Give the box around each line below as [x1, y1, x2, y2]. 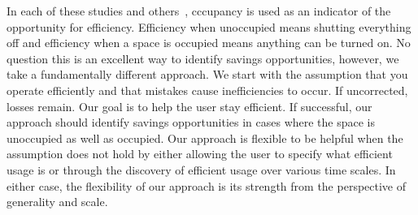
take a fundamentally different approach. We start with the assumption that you [7, 66, 408, 83]
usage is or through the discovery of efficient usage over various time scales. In [7, 161, 396, 178]
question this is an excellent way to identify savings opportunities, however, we [7, 49, 399, 67]
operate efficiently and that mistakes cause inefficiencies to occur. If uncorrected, [7, 81, 408, 98]
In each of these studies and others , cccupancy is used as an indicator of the [7, 2, 391, 19]
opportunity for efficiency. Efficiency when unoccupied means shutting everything [7, 18, 411, 35]
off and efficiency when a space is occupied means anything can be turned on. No [7, 34, 411, 51]
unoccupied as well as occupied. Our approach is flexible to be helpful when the [7, 129, 403, 146]
